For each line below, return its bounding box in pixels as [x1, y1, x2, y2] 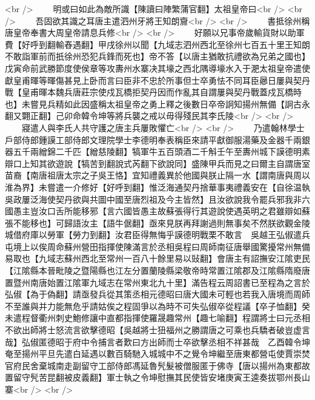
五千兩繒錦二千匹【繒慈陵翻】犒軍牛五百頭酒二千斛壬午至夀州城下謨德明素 [13, 145, 310, 158]
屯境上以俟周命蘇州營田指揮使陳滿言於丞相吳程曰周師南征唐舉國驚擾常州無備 [5, 240, 310, 253]
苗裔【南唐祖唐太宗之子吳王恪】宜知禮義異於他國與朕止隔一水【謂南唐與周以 [5, 169, 310, 181]
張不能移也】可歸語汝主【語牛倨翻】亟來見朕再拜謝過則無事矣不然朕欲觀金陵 [5, 216, 310, 229]
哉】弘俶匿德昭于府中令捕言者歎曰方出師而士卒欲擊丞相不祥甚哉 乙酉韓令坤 [5, 335, 310, 348]
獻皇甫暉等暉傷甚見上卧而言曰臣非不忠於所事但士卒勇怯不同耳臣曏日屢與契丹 [5, 73, 310, 86]
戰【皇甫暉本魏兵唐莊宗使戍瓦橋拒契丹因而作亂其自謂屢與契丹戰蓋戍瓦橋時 [5, 86, 302, 98]
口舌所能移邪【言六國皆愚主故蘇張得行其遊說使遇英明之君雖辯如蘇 [47, 205, 310, 217]
